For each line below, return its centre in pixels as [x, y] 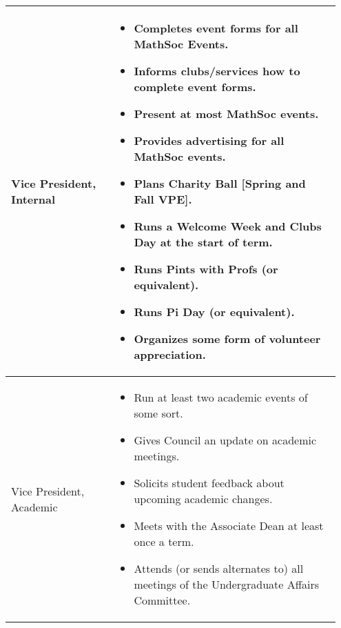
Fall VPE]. [163, 199]
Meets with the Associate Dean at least [229, 526]
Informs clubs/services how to [217, 71]
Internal [33, 199]
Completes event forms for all [216, 28]
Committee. [162, 600]
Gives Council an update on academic [225, 440]
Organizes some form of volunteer [227, 338]
